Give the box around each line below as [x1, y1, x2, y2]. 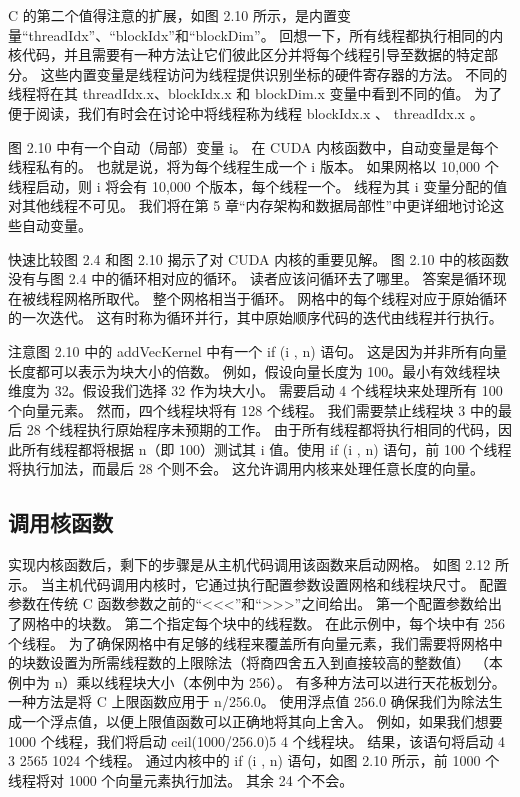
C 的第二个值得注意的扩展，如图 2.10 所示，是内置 [8, 5, 337, 25]
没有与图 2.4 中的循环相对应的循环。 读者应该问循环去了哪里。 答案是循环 [8, 268, 493, 289]
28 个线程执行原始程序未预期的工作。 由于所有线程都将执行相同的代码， [26, 419, 498, 440]
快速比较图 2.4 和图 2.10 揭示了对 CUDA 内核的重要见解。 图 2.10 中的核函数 [8, 248, 510, 269]
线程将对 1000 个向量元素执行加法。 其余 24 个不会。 [8, 769, 354, 790]
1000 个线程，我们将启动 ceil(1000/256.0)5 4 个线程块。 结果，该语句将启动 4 [8, 730, 505, 751]
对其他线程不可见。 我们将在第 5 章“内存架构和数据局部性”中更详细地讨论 [8, 195, 491, 216]
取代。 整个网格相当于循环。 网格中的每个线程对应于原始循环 [105, 287, 508, 308]
